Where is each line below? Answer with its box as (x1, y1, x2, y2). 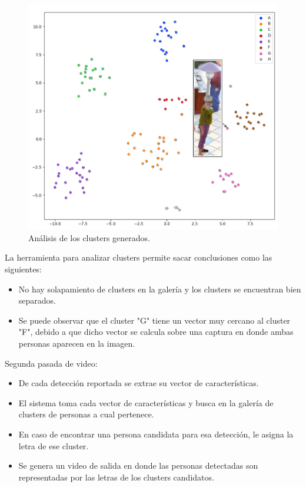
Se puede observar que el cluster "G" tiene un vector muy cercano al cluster (18, 314, 291, 326)
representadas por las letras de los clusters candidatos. (18, 470, 214, 483)
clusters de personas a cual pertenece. (18, 408, 154, 420)
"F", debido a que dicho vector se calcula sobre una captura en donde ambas (18, 325, 294, 338)
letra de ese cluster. (18, 439, 89, 452)
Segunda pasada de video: (5, 357, 98, 369)
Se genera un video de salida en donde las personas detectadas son (18, 459, 258, 472)
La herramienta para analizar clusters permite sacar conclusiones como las (5, 251, 272, 264)
